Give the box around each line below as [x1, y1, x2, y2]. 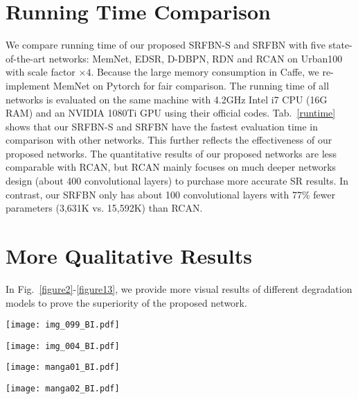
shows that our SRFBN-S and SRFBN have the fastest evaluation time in [6, 119, 319, 133]
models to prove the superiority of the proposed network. [6, 295, 247, 309]
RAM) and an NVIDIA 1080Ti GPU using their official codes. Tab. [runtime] [6, 105, 336, 120]
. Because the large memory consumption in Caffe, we [91, 65, 319, 79]
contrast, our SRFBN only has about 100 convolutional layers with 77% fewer [6, 187, 336, 201]
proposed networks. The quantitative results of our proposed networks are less [6, 146, 337, 160]
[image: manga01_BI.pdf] [6, 362, 120, 373]
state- [328, 37, 352, 52]
